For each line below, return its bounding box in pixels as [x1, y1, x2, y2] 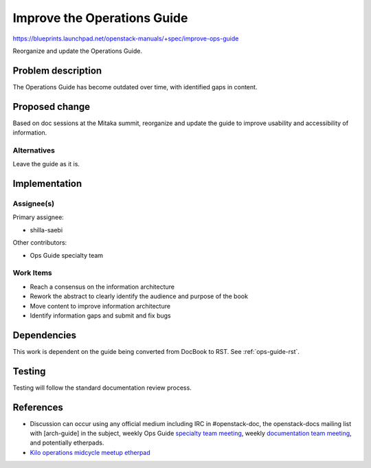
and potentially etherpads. [30, 438, 104, 447]
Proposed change [12, 100, 91, 113]
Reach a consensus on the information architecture [30, 282, 175, 291]
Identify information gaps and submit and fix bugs [30, 311, 171, 320]
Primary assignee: [12, 213, 65, 221]
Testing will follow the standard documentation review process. [12, 383, 192, 392]
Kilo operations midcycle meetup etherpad [30, 448, 150, 456]
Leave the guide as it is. [12, 160, 80, 168]
